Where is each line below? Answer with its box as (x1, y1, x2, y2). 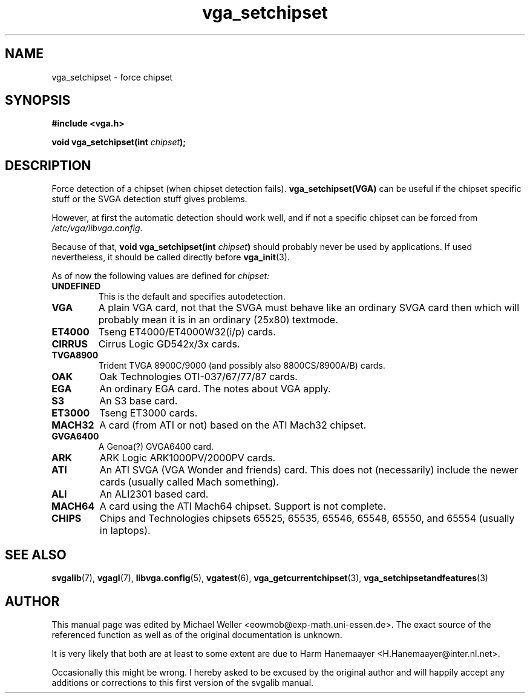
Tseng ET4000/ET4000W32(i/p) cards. (98, 326, 276, 338)
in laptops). (99, 524, 151, 537)
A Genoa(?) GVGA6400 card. (98, 441, 214, 452)
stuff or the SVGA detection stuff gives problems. (51, 194, 247, 205)
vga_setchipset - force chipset (51, 71, 173, 82)
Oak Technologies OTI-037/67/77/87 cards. (99, 370, 298, 383)
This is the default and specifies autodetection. (98, 291, 286, 302)
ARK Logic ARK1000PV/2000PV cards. (99, 452, 276, 464)
